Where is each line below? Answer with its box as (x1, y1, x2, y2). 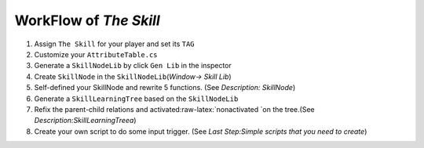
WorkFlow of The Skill (14, 12, 160, 29)
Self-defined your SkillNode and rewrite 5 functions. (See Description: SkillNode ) (34, 83, 296, 92)
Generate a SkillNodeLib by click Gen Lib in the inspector (34, 61, 232, 70)
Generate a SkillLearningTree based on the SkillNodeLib (34, 94, 239, 103)
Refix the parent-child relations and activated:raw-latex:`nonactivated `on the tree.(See (34, 104, 315, 114)
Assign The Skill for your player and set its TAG (34, 39, 196, 49)
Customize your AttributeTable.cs (34, 49, 158, 59)
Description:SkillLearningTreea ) (34, 116, 137, 125)
